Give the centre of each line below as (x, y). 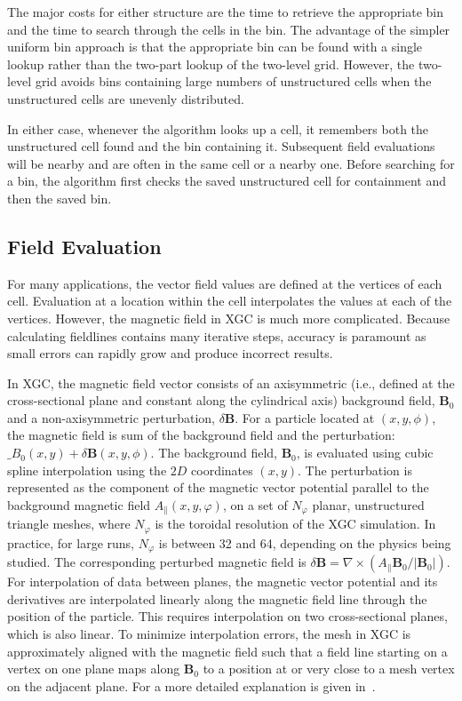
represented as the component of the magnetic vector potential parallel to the (218, 487)
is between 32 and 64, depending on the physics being (305, 542)
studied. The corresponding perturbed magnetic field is (157, 562)
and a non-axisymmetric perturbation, (111, 417)
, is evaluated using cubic (365, 453)
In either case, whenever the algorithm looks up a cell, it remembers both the (218, 128)
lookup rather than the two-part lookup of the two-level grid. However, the (211, 64)
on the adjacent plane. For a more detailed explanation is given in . (191, 685)
